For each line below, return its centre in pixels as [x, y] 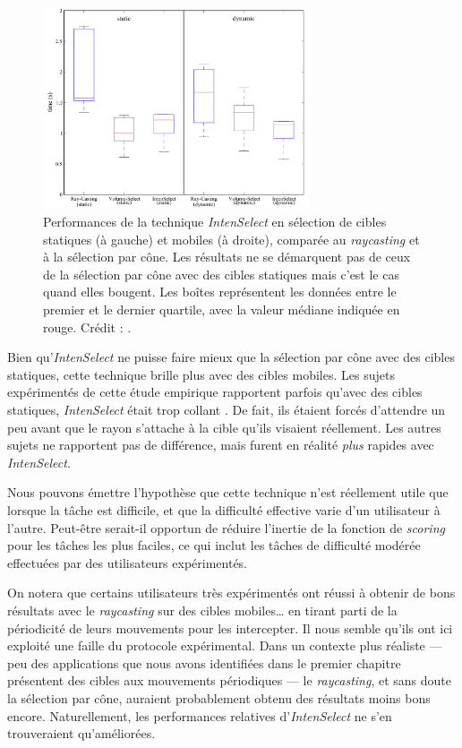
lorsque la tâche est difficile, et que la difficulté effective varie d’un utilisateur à [224, 509]
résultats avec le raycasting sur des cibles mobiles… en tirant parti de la [202, 610]
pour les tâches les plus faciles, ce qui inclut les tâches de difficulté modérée [214, 545]
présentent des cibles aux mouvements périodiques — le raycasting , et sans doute [229, 680]
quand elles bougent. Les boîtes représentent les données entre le [220, 292]
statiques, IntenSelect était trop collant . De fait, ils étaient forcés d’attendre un [227, 410]
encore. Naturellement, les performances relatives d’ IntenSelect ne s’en [200, 715]
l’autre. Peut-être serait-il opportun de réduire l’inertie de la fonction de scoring [226, 527]
